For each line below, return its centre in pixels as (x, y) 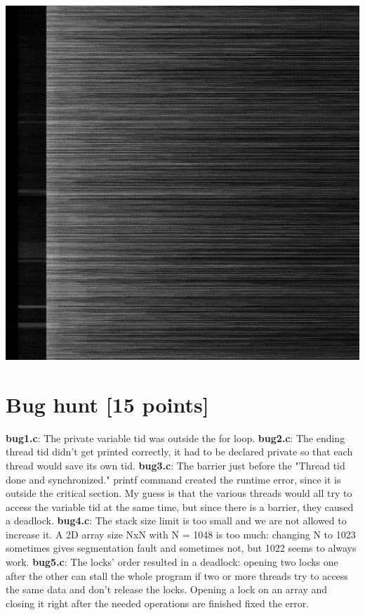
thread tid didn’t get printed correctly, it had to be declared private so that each (179, 452)
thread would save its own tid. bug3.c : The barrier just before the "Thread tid (175, 465)
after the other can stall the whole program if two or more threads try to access (177, 575)
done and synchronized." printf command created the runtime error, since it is (173, 479)
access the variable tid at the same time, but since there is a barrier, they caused (180, 506)
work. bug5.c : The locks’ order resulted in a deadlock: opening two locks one (172, 562)
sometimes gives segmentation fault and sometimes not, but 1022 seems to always (181, 548)
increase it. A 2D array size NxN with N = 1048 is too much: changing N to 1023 (181, 534)
